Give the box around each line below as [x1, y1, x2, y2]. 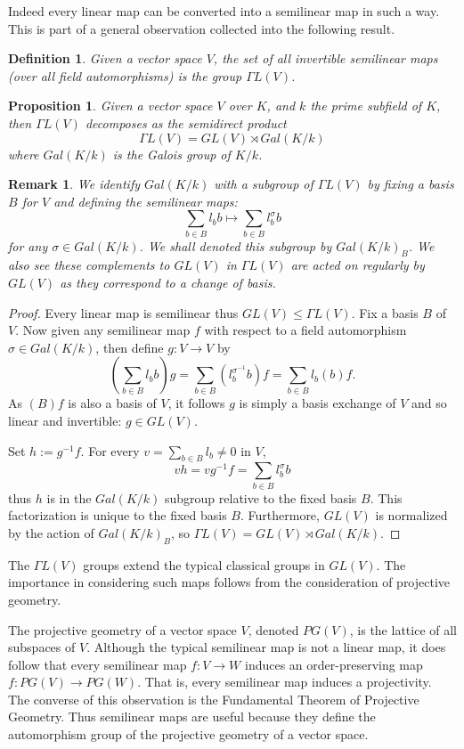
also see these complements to [8, 256, 170, 274]
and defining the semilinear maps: [53, 191, 238, 210]
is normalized [375, 506, 448, 525]
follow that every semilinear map [8, 655, 187, 673]
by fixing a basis [367, 175, 454, 193]
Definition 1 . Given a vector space [8, 49, 202, 68]
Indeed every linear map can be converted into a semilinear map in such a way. [8, 2, 440, 20]
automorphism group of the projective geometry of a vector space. [8, 725, 369, 744]
